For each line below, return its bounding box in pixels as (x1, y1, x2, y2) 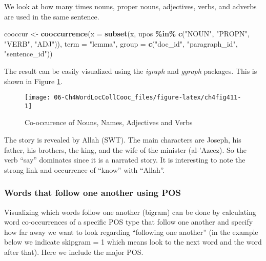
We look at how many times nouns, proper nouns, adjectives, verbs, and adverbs (4, 1, 257, 11)
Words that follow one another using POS (4, 186, 181, 199)
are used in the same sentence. (4, 11, 99, 22)
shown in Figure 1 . (4, 75, 63, 86)
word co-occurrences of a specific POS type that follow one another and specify (4, 216, 253, 227)
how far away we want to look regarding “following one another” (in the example (4, 226, 258, 237)
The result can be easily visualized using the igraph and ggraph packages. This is (4, 65, 257, 76)
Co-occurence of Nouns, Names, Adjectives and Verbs (25, 117, 193, 128)
